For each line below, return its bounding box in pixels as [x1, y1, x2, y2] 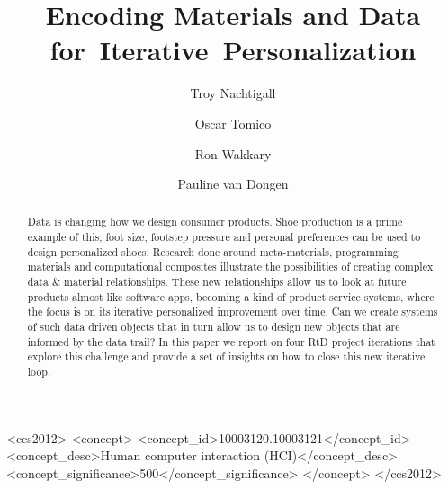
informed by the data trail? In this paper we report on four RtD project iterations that [27, 333, 435, 349]
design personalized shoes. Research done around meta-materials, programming [27, 244, 399, 259]
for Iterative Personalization [49, 31, 417, 68]
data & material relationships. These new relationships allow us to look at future [27, 274, 407, 289]
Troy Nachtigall [190, 84, 276, 102]
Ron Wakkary [194, 144, 272, 163]
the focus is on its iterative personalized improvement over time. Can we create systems [27, 304, 438, 319]
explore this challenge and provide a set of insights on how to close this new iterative [27, 349, 426, 364]
